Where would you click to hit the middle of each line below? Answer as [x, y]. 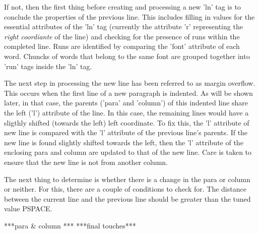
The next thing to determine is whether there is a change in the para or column [127, 179]
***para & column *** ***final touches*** [70, 225]
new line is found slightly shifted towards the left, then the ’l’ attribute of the [124, 142]
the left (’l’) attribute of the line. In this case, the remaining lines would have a [126, 112]
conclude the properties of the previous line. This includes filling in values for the [129, 16]
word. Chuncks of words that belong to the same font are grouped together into [127, 56]
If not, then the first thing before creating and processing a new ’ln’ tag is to [122, 7]
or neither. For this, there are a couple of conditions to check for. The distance [125, 189]
